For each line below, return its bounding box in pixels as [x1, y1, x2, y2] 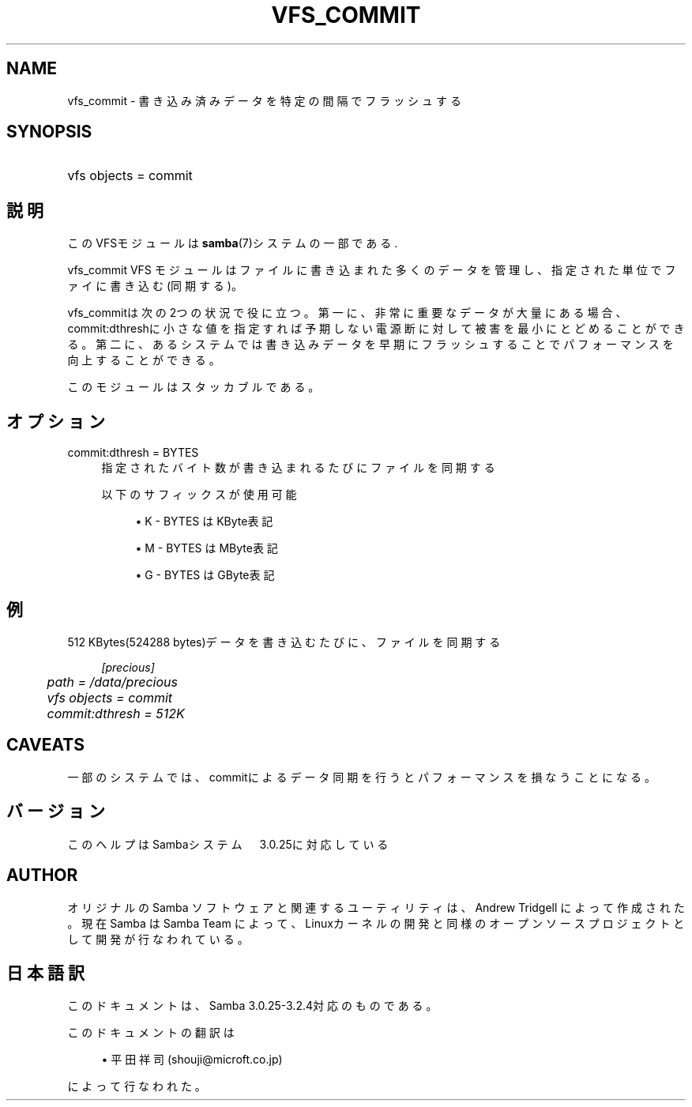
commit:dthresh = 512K [47, 705, 185, 721]
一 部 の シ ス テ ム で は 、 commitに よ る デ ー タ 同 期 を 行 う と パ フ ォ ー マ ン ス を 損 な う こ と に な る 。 [67, 770, 656, 784]
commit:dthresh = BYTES [67, 446, 199, 460]
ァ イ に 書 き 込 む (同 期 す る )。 [67, 279, 243, 293]
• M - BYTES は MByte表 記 [135, 541, 278, 555]
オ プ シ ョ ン [6, 411, 105, 431]
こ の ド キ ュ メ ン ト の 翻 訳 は [67, 1026, 235, 1040]
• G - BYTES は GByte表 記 [135, 568, 275, 582]
